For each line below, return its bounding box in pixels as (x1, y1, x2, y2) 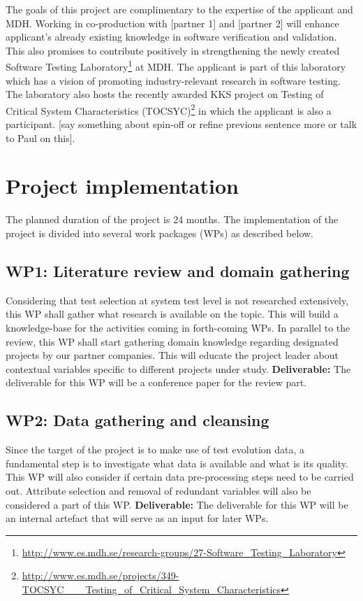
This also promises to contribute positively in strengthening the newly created (6, 43, 340, 57)
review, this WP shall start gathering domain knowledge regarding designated (6, 334, 339, 348)
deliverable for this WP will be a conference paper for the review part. (6, 375, 307, 390)
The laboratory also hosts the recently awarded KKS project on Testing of (6, 87, 324, 101)
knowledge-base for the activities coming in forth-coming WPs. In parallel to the (6, 320, 350, 334)
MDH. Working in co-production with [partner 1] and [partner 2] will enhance (6, 15, 339, 30)
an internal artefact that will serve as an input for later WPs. (6, 511, 269, 525)
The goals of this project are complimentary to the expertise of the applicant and (6, 2, 353, 16)
